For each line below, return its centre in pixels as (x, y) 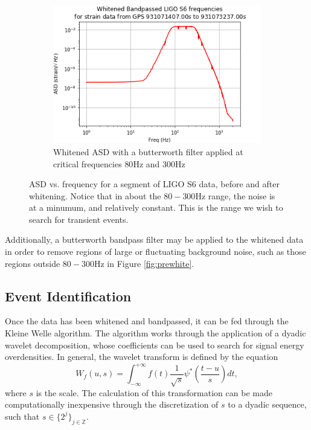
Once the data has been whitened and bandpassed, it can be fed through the (147, 321)
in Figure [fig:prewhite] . (151, 263)
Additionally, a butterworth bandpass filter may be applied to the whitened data (154, 239)
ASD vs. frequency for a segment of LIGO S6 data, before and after (154, 184)
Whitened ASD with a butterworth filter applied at (148, 151)
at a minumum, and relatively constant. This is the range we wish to (156, 207)
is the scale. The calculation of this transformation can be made (154, 392)
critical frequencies (88, 163)
